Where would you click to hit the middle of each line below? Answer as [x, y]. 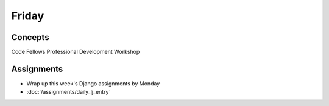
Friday [28, 16]
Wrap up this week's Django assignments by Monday [93, 83]
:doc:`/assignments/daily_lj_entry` [69, 92]
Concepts [30, 37]
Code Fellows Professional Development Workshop [76, 52]
